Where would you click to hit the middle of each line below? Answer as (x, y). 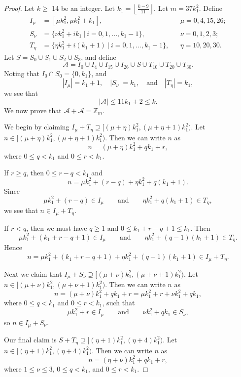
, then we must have (57, 228)
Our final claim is (30, 340)
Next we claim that (33, 273)
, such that (119, 303)
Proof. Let (19, 8)
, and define (99, 57)
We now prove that (33, 110)
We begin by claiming (37, 127)
